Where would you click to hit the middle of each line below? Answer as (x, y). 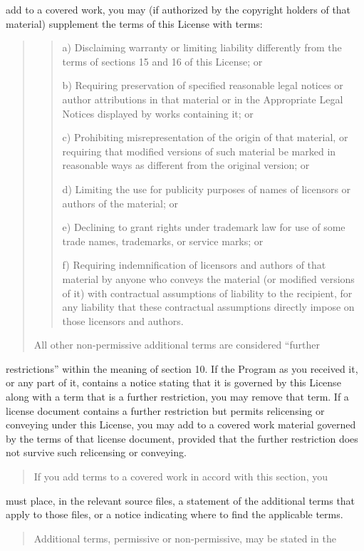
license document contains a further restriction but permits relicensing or (165, 410)
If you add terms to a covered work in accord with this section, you (181, 477)
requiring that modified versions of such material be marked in (199, 151)
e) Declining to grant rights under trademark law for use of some (204, 227)
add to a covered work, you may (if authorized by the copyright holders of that (178, 9)
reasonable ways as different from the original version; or (186, 165)
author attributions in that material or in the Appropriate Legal (203, 99)
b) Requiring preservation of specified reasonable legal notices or (203, 85)
